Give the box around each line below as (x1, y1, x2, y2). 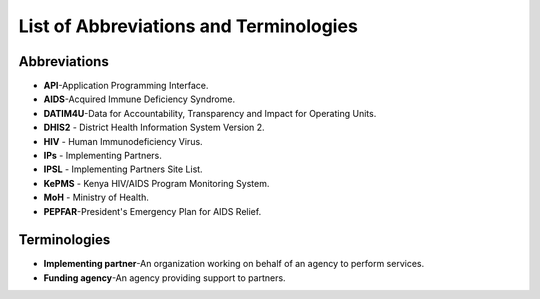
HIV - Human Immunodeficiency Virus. (43, 135, 204, 147)
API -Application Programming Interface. (43, 80, 209, 92)
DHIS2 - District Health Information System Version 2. (43, 121, 265, 134)
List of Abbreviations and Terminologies (18, 15, 359, 37)
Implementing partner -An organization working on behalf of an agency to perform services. (43, 258, 425, 270)
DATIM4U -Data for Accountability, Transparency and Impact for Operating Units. (43, 107, 377, 119)
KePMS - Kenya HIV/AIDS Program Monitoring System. (43, 177, 270, 189)
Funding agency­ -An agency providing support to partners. (43, 271, 286, 284)
